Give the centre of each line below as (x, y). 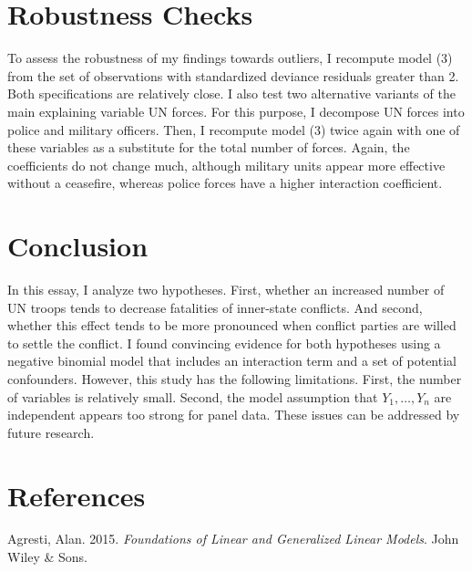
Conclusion (78, 246)
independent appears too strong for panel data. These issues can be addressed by (234, 415)
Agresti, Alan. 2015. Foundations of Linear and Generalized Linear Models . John (233, 539)
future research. (51, 432)
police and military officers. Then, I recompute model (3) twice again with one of (234, 129)
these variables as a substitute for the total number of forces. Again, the (209, 147)
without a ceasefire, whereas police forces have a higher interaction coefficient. (225, 183)
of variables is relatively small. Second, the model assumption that (193, 396)
